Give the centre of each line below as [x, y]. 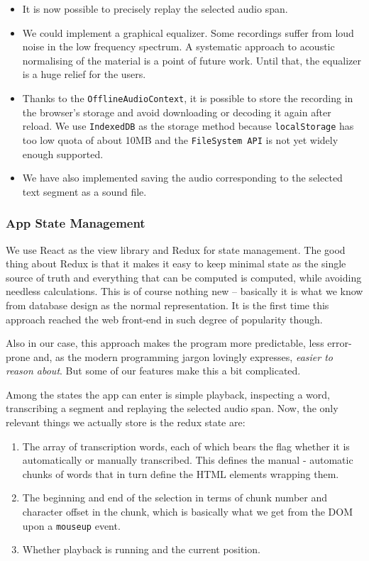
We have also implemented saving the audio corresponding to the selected [182, 178]
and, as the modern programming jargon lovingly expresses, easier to [183, 356]
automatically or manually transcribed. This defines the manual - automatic [188, 460]
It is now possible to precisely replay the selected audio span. [155, 9]
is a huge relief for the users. [84, 74]
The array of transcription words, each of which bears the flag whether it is [186, 446]
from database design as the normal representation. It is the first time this [167, 305]
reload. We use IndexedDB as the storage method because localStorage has [188, 126]
